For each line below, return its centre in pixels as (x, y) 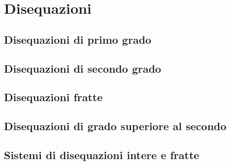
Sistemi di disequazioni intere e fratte (102, 154)
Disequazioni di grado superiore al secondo (115, 126)
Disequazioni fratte (53, 97)
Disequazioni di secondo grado (83, 68)
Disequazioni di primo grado (78, 39)
